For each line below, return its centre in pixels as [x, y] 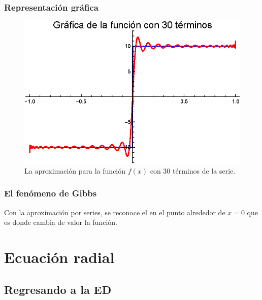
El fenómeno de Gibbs [51, 193]
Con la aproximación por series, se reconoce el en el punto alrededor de [115, 212]
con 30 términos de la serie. [193, 170]
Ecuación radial [59, 257]
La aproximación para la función [75, 170]
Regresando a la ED [58, 289]
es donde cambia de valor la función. [61, 222]
